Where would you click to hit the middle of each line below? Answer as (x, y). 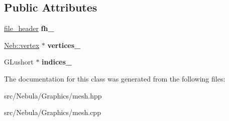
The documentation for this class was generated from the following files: (115, 78)
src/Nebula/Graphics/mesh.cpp (52, 112)
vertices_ (64, 45)
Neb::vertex (22, 45)
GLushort (19, 62)
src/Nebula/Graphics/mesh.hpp (53, 95)
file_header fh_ (29, 28)
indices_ (57, 62)
